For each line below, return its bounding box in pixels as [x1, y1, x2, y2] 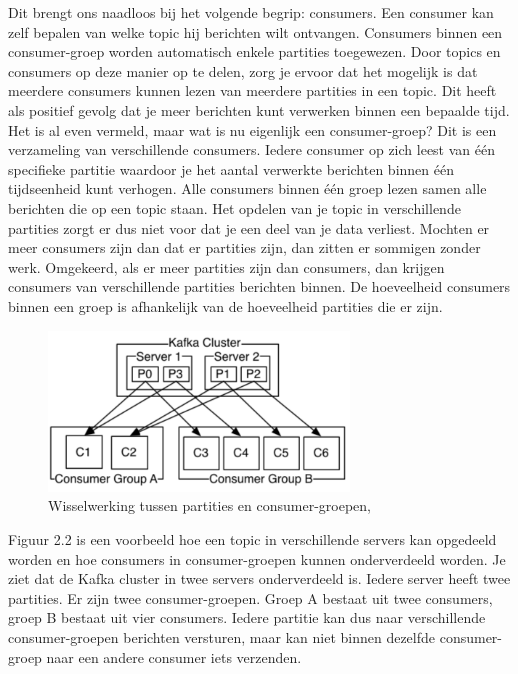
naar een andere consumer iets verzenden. [46, 646, 302, 667]
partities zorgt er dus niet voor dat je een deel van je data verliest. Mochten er [8, 217, 490, 238]
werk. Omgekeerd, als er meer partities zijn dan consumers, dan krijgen [8, 256, 445, 277]
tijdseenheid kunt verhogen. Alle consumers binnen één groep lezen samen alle [8, 178, 487, 199]
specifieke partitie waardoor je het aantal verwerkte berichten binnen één [8, 158, 454, 179]
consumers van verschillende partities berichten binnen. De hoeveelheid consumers [8, 276, 511, 297]
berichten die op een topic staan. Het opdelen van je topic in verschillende [8, 197, 461, 218]
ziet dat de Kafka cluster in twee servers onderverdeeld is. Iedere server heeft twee [8, 568, 511, 589]
